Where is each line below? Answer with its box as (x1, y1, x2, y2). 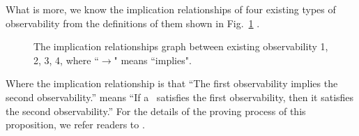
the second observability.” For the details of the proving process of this (6, 103, 306, 118)
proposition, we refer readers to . (6, 117, 145, 132)
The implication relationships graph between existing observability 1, (33, 39, 328, 54)
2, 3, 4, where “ (33, 52, 99, 67)
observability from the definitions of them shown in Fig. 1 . (6, 15, 260, 30)
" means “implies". (114, 52, 192, 67)
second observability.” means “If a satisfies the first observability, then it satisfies (6, 89, 354, 104)
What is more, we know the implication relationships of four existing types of (6, 2, 336, 16)
